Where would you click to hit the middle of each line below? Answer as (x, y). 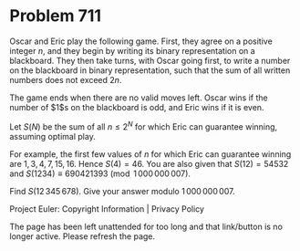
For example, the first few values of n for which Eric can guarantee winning (150, 154)
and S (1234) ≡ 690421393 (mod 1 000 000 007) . (100, 173)
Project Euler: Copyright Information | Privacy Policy (107, 209)
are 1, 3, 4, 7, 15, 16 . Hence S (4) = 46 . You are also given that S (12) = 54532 (149, 163)
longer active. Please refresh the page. (83, 236)
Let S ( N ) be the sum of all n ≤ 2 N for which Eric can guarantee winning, (144, 126)
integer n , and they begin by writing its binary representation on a (132, 50)
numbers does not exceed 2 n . (66, 79)
